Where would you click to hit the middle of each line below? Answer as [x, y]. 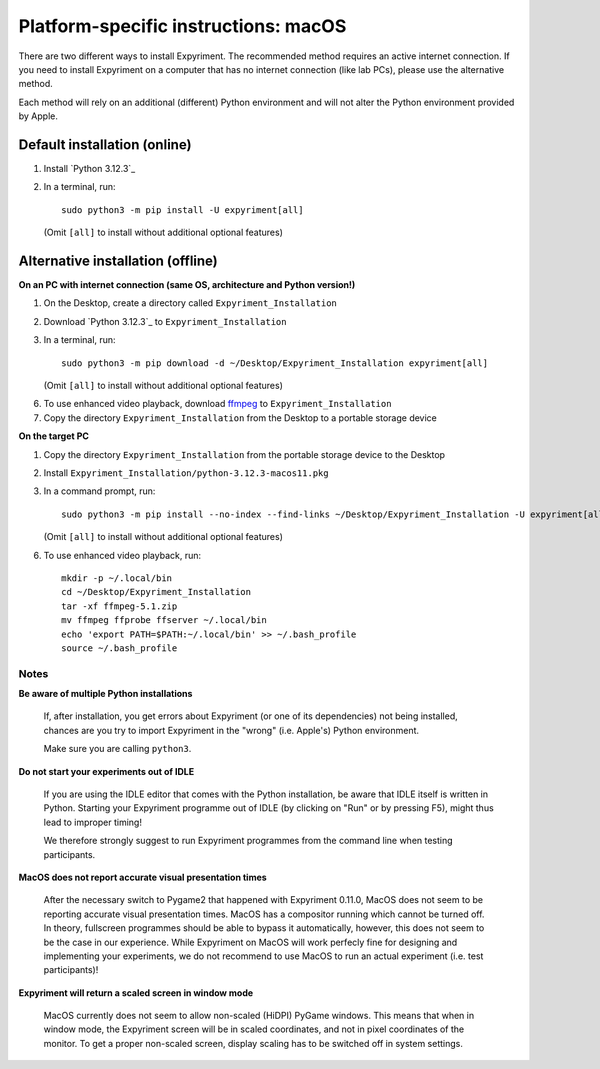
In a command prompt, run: [99, 491]
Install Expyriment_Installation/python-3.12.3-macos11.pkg [186, 473]
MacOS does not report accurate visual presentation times [142, 877]
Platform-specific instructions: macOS [182, 26]
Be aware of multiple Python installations [105, 694]
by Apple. [38, 116]
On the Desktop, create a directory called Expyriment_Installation [190, 303]
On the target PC [54, 436]
